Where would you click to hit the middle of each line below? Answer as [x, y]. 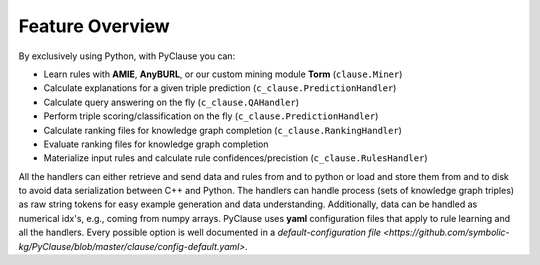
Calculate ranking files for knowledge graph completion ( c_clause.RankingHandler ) [222, 130]
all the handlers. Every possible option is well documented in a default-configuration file [200, 232]
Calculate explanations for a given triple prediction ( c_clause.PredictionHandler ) [220, 88]
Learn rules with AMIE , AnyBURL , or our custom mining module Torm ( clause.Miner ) [223, 74]
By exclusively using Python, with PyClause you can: [127, 56]
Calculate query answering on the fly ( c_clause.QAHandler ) [171, 102]
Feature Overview [94, 26]
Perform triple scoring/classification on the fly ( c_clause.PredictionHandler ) [211, 116]
